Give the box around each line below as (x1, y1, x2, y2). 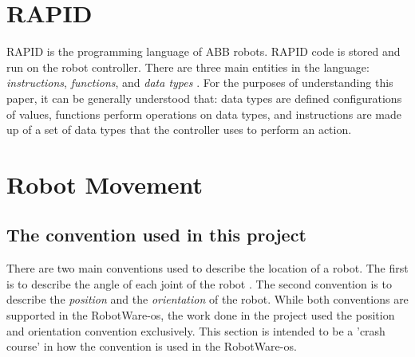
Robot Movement (6, 167, 204, 200)
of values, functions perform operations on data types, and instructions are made (6, 105, 401, 122)
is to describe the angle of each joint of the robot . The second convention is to (6, 275, 392, 292)
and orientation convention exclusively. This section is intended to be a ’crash (6, 322, 385, 339)
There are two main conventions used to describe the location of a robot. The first (6, 260, 409, 277)
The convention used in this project (6, 222, 306, 247)
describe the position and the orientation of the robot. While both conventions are (6, 291, 409, 308)
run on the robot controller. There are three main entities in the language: (6, 58, 370, 75)
